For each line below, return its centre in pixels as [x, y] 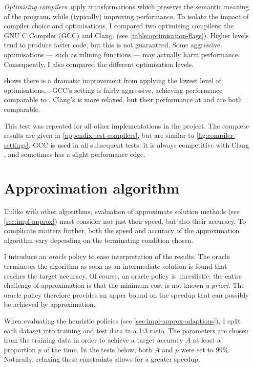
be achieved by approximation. [50, 304]
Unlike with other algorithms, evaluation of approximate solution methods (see [122, 211]
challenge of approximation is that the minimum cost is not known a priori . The [124, 285]
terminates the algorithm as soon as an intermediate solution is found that [116, 266]
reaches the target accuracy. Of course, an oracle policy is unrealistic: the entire [123, 275]
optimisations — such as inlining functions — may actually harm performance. [122, 54]
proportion [20, 349]
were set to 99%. [206, 349]
